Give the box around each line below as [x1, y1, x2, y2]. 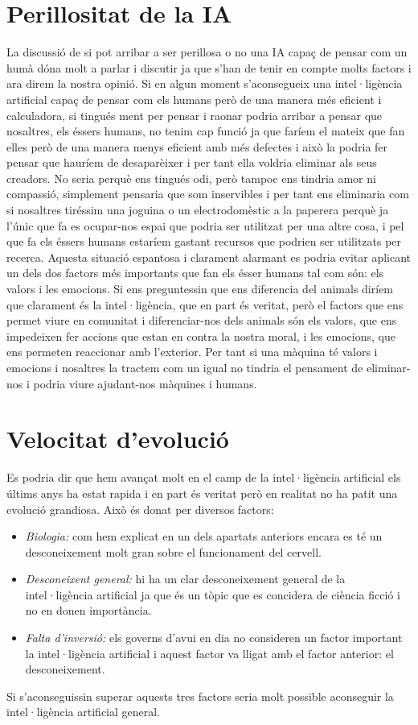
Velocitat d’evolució [6, 422, 229, 455]
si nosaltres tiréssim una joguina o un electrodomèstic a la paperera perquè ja [6, 201, 389, 218]
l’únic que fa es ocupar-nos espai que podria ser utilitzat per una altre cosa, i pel [6, 217, 404, 234]
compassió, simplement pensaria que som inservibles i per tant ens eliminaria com [6, 185, 409, 202]
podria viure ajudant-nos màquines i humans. [33, 375, 257, 391]
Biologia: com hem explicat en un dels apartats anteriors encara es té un [25, 528, 383, 545]
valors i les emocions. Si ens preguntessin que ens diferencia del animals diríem [6, 280, 394, 297]
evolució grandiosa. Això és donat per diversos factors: [6, 500, 274, 517]
